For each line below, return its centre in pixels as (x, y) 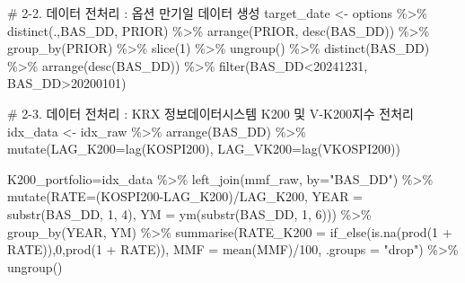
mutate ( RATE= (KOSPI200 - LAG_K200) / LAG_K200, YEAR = (185, 196)
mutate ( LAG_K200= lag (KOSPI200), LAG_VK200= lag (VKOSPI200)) (204, 149)
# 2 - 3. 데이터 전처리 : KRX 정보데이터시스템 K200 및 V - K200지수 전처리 (211, 113)
